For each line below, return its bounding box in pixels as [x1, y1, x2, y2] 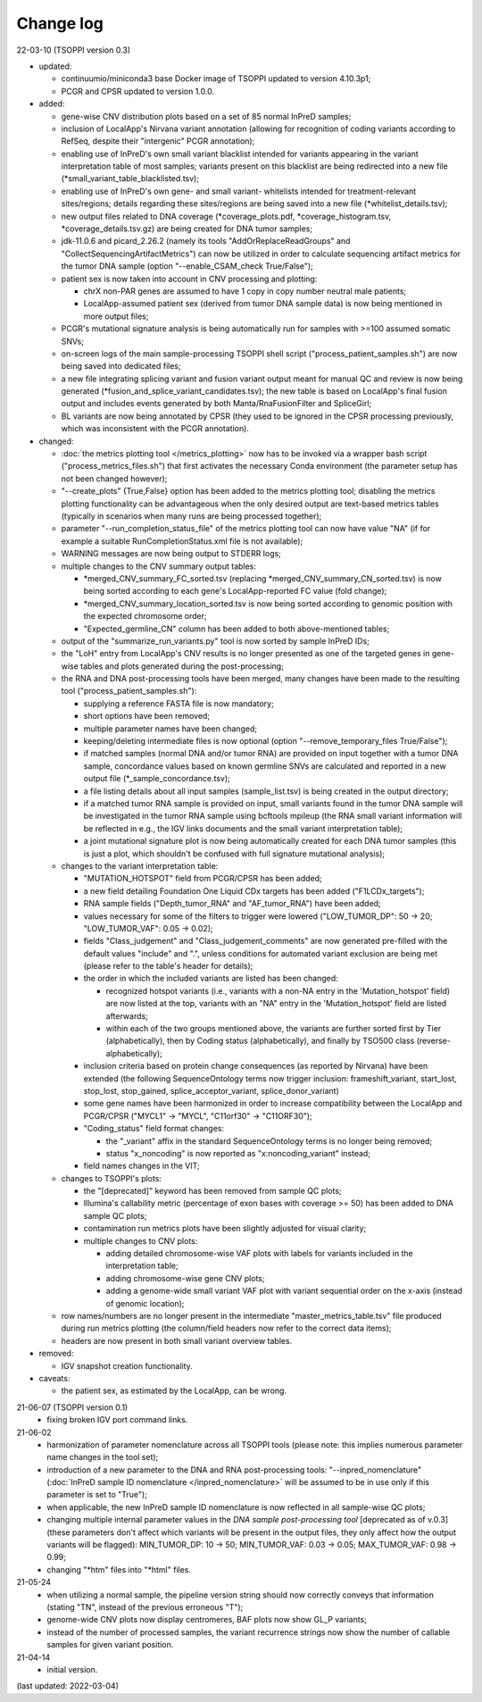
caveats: [38, 1372, 71, 1383]
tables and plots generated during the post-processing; [80, 661, 285, 672]
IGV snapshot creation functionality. [61, 1360, 194, 1371]
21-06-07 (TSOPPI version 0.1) [16, 1402, 129, 1413]
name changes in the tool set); [46, 1452, 159, 1463]
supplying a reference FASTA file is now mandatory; [83, 697, 274, 709]
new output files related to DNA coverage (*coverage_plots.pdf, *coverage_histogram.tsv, [61, 211, 392, 221]
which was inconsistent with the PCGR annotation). [61, 423, 250, 434]
